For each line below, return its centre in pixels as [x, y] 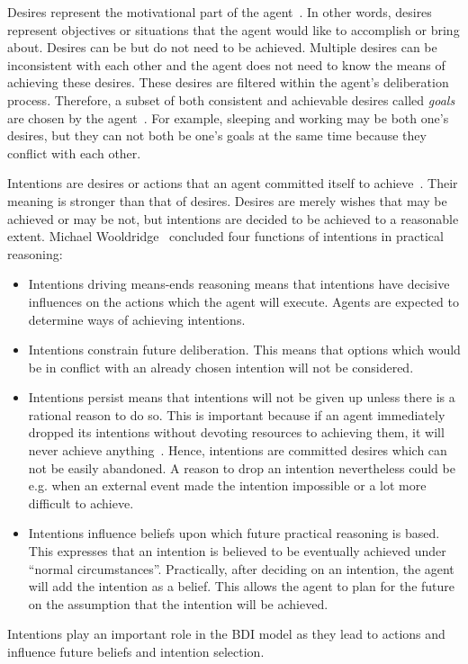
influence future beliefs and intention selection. [136, 651]
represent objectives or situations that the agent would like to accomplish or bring [234, 29]
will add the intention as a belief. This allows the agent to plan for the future [242, 586]
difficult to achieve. [81, 502]
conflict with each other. [74, 153]
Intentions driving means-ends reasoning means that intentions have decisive [239, 284]
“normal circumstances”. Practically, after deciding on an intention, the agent [241, 568]
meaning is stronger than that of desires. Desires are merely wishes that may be [227, 200]
